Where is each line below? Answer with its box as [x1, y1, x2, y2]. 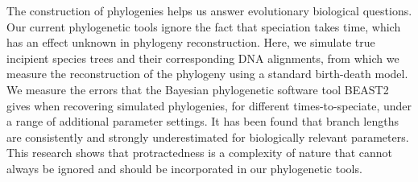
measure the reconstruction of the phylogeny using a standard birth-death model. [6, 65, 408, 82]
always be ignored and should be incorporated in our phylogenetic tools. [6, 159, 362, 176]
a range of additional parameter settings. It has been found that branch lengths [6, 113, 399, 130]
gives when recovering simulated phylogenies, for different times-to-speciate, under [6, 97, 412, 114]
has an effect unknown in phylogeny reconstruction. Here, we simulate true [6, 34, 375, 51]
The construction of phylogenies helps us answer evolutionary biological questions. [6, 2, 412, 19]
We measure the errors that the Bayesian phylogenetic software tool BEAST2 [6, 81, 389, 97]
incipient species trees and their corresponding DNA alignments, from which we [6, 49, 399, 66]
